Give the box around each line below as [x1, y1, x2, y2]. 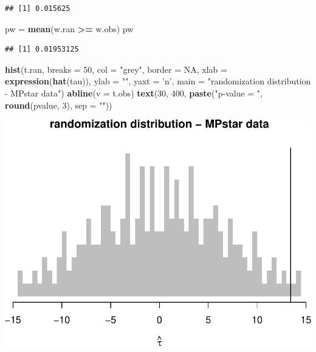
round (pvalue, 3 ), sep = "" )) [5, 98, 112, 111]
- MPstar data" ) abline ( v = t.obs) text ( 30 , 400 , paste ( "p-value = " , [5, 86, 263, 99]
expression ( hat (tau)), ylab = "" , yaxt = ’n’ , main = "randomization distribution [5, 75, 311, 87]
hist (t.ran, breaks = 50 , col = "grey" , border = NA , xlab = [5, 63, 227, 75]
